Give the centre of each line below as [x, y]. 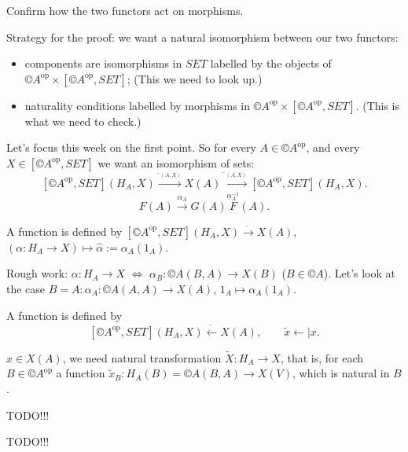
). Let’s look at [360, 273]
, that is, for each [322, 357]
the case [26, 288]
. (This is [378, 105]
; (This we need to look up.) [195, 78]
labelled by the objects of [271, 63]
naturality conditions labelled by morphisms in [137, 105]
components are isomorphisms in [103, 63]
